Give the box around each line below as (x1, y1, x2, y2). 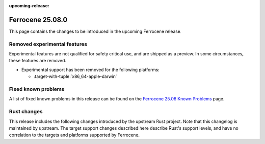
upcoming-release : (9, 3, 50, 8)
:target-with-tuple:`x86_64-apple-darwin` (33, 73, 117, 79)
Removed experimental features (9, 41, 88, 48)
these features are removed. (9, 58, 66, 64)
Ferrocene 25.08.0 (9, 15, 68, 24)
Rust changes (9, 108, 43, 115)
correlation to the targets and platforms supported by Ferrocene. (9, 132, 140, 138)
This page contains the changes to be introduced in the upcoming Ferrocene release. (9, 28, 182, 34)
